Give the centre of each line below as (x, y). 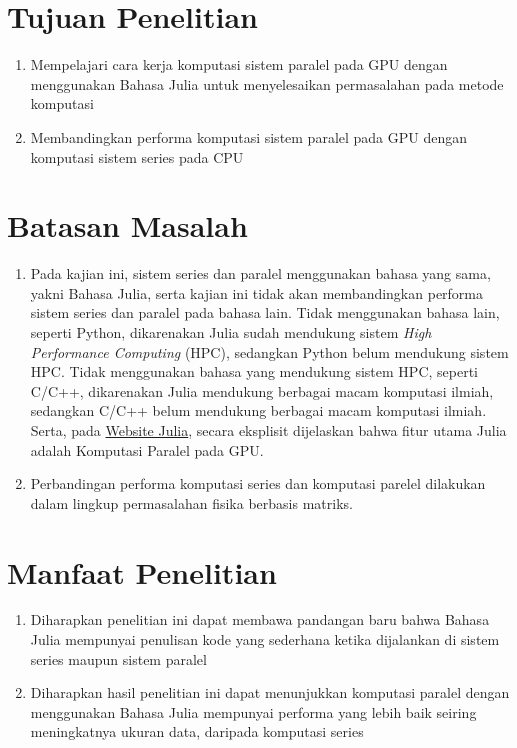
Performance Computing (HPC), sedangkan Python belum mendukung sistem (269, 351)
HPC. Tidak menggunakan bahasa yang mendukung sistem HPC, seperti (254, 371)
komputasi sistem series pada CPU (137, 156)
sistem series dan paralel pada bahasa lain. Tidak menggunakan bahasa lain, (265, 312)
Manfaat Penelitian (142, 571)
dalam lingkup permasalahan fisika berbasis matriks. (191, 502)
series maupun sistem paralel (118, 658)
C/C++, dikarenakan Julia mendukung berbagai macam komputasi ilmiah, (262, 390)
